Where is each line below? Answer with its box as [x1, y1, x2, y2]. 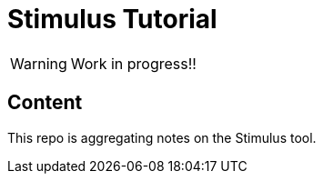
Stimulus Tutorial [7, 4, 217, 35]
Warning [10, 54, 67, 73]
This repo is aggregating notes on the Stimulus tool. [7, 129, 317, 146]
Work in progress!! [70, 54, 197, 73]
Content [7, 91, 83, 115]
